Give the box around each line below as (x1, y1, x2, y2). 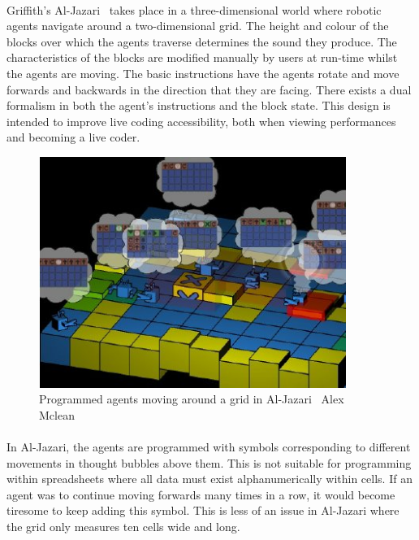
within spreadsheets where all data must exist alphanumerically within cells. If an (6, 470, 413, 487)
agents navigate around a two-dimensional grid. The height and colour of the (6, 17, 389, 34)
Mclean (39, 406, 75, 423)
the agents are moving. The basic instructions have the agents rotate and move (6, 64, 400, 81)
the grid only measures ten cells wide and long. (6, 517, 240, 534)
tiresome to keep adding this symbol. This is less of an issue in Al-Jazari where (6, 502, 400, 519)
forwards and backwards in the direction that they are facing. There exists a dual (6, 81, 412, 98)
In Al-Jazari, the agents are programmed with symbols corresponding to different (6, 438, 411, 455)
